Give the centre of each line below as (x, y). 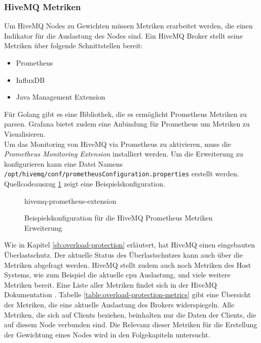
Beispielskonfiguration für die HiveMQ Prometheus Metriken (119, 218)
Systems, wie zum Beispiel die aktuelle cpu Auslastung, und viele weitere (117, 275)
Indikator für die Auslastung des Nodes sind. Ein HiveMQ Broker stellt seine (123, 35)
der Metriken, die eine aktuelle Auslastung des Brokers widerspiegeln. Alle (119, 304)
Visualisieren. (25, 133)
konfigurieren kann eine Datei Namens (64, 163)
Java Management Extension (61, 97)
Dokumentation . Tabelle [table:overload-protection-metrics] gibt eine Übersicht (127, 294)
